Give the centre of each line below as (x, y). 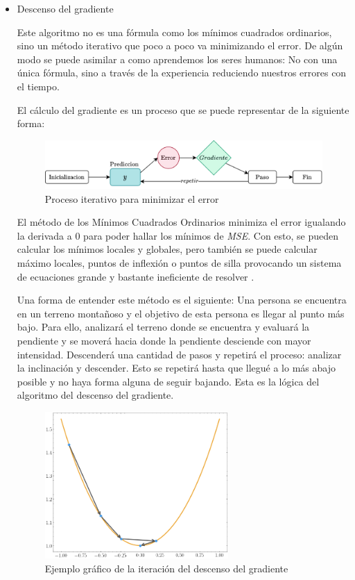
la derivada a (44, 235)
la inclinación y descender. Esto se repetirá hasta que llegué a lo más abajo (176, 368)
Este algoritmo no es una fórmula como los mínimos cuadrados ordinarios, (174, 32)
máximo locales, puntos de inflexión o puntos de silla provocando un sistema (179, 263)
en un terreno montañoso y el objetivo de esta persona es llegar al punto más (181, 313)
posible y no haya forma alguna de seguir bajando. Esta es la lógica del (168, 381)
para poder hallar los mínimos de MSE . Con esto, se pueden (211, 235)
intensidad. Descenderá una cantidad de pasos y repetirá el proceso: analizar (179, 354)
